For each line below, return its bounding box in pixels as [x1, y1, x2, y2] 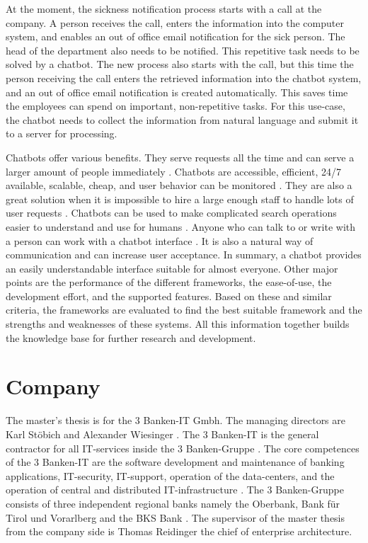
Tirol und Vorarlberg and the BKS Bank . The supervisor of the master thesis [6, 510, 345, 525]
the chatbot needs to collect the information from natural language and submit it [6, 112, 359, 127]
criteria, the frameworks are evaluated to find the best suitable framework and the [6, 302, 362, 317]
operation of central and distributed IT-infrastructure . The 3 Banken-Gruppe [6, 482, 344, 497]
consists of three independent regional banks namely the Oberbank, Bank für [6, 496, 340, 510]
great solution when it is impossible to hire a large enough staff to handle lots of [6, 191, 354, 206]
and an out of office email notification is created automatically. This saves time [6, 84, 348, 99]
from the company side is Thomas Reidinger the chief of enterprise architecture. [6, 524, 352, 539]
